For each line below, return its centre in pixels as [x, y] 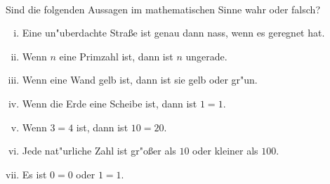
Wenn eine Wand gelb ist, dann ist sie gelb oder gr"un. [140, 80]
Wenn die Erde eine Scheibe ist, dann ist [110, 103]
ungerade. [206, 56]
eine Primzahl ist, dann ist [116, 56]
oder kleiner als [225, 151]
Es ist [34, 174]
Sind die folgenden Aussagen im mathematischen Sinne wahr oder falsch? [163, 9]
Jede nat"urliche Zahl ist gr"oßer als [99, 151]
